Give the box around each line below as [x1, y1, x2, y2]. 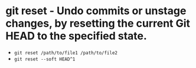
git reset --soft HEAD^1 [14, 56, 76, 62]
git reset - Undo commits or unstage [5, 4, 187, 18]
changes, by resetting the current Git [5, 17, 190, 30]
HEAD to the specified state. [5, 30, 147, 43]
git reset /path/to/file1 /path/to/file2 [14, 50, 117, 56]
